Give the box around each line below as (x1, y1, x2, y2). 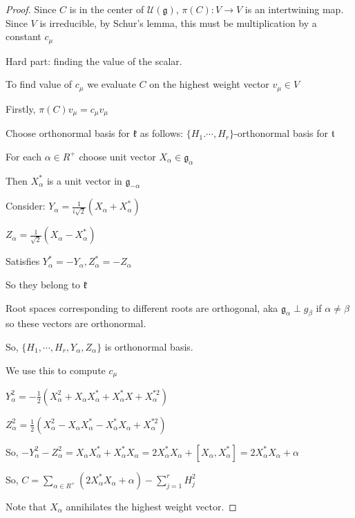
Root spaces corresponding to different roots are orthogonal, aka (6, 300, 278, 315)
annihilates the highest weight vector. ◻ (66, 499, 237, 513)
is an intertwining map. (244, 2, 344, 16)
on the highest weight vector (149, 77, 269, 91)
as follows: (140, 126, 184, 140)
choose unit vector (79, 149, 156, 163)
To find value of (6, 77, 73, 91)
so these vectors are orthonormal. (6, 316, 146, 331)
